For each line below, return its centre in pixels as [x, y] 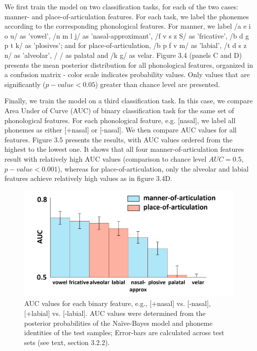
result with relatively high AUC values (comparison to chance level [106, 158]
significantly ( [25, 84]
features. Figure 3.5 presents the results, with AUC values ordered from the [119, 139]
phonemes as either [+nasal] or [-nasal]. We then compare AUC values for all [121, 130]
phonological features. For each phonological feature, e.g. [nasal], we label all [120, 120]
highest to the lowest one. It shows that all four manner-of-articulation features [124, 149]
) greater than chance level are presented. [158, 84]
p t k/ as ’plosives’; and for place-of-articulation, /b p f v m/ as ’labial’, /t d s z [126, 45]
